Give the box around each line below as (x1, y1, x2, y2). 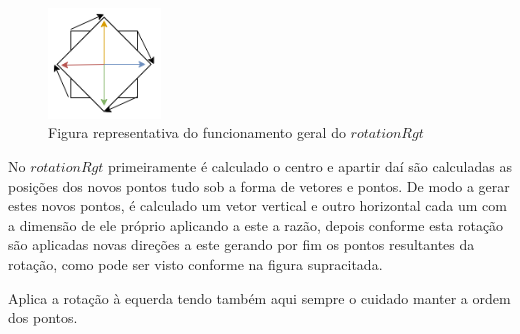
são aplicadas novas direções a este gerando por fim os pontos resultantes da (8, 234, 475, 255)
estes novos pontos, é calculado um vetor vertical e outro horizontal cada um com (8, 195, 507, 216)
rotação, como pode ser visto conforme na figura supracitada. (8, 254, 383, 275)
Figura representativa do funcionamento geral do (48, 122, 346, 143)
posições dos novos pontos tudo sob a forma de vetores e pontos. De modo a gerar (8, 175, 510, 196)
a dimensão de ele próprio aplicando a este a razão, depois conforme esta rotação (8, 214, 504, 235)
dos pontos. (8, 307, 78, 328)
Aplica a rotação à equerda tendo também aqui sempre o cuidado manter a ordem (8, 287, 511, 308)
